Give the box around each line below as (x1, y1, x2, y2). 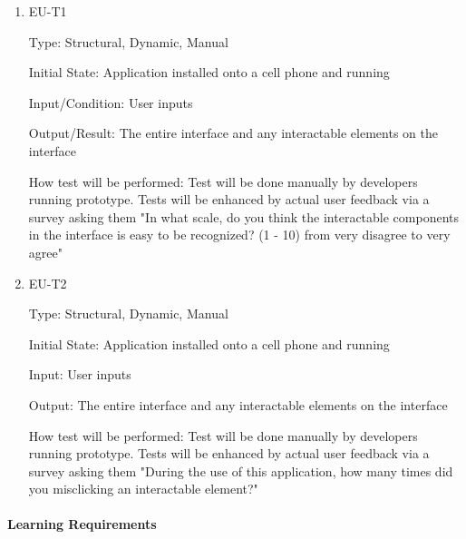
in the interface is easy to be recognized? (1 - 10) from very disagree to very (28, 225, 451, 244)
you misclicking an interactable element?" (28, 479, 258, 498)
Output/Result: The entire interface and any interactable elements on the (28, 123, 438, 142)
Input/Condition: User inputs (28, 93, 193, 112)
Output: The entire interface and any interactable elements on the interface (28, 395, 448, 414)
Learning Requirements (7, 514, 157, 534)
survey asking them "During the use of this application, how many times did (28, 461, 453, 480)
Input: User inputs (28, 365, 131, 384)
